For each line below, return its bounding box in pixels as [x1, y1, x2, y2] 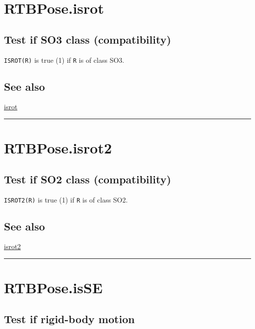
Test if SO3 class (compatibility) [4, 31, 171, 47]
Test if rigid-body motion [4, 311, 135, 326]
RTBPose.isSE [4, 278, 103, 298]
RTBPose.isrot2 [4, 138, 112, 158]
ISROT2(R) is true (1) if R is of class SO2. [4, 194, 128, 204]
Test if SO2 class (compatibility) [4, 171, 171, 186]
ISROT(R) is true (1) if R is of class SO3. [4, 54, 125, 65]
